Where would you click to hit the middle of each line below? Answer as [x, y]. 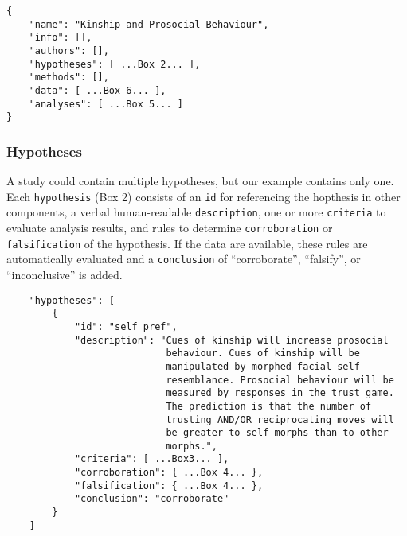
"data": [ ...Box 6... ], [98, 90]
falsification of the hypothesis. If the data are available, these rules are [187, 243]
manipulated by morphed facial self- [266, 366]
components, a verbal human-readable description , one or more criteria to [196, 212]
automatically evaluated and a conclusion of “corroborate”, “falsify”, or [184, 259]
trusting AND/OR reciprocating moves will [280, 419]
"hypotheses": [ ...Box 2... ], [115, 64]
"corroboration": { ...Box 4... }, [169, 473]
